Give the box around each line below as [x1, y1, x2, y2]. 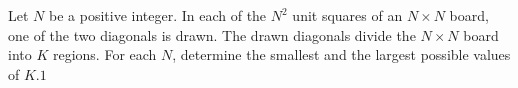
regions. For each [52, 44, 157, 65]
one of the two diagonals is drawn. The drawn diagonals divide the [8, 24, 416, 45]
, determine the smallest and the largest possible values [172, 44, 511, 65]
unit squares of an [292, 5, 403, 25]
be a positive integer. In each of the [48, 5, 267, 25]
